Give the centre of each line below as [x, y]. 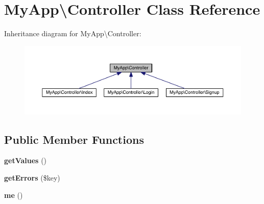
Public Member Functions [74, 139]
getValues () [26, 160]
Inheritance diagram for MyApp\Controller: [73, 33]
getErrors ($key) [32, 177]
